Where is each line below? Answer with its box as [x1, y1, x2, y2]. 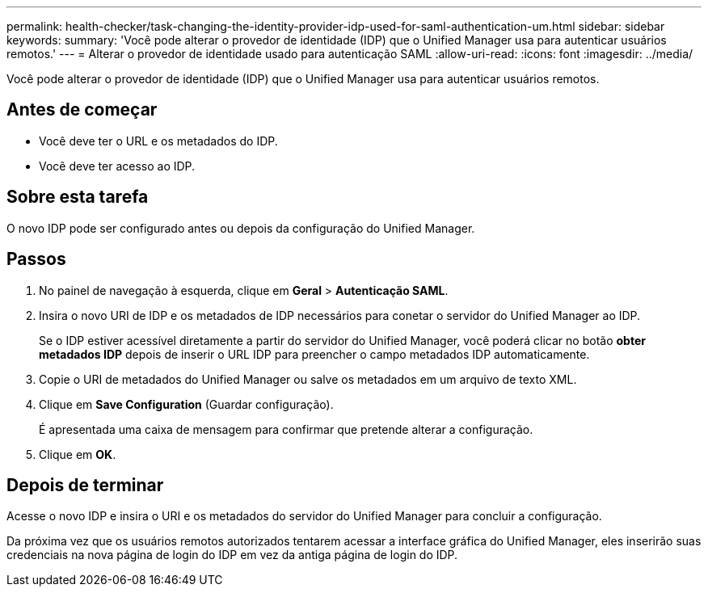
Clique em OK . [39, 447, 116, 461]
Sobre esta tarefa [6, 187, 149, 208]
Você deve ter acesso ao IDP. [39, 158, 196, 173]
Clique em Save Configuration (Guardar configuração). [39, 397, 334, 411]
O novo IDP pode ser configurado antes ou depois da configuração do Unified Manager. [6, 221, 475, 235]
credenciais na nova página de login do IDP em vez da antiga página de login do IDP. [6, 548, 458, 562]
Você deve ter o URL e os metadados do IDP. [39, 133, 278, 148]
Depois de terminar [6, 474, 164, 495]
